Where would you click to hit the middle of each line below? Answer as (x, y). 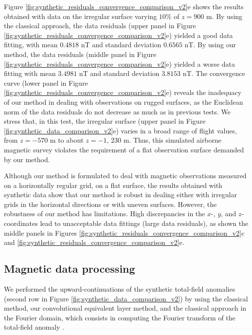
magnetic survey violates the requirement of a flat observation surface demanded (124, 149)
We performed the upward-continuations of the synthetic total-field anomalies (120, 289)
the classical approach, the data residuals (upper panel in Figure (100, 26)
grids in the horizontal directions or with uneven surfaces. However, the (110, 204)
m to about (67, 140)
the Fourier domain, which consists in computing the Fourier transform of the (120, 317)
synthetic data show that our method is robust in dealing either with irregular (120, 195)
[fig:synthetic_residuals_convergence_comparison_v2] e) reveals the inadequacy (123, 92)
